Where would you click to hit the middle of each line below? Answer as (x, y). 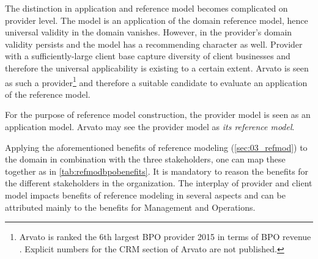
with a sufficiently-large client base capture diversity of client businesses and (148, 56)
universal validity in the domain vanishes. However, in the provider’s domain (149, 32)
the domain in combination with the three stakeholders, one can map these (145, 159)
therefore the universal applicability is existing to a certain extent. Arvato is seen (157, 67)
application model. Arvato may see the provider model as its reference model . (150, 126)
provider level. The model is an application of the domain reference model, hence (157, 20)
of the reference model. (48, 94)
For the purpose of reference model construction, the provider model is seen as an (158, 115)
